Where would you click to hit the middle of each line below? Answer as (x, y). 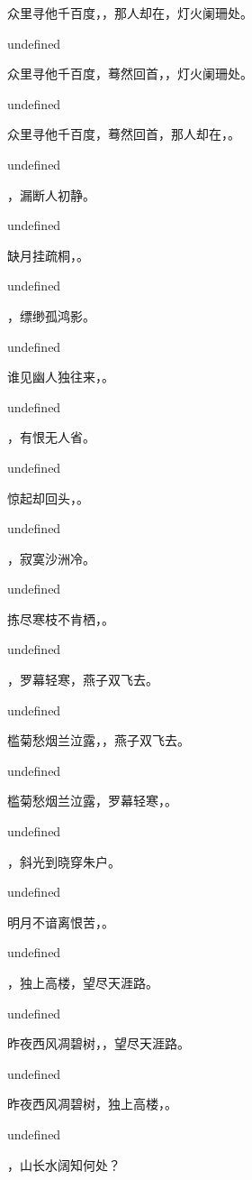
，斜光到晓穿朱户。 (64, 861)
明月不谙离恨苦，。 (61, 922)
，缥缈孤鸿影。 (51, 315)
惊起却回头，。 (48, 498)
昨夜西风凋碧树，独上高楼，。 (92, 1104)
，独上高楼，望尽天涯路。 (83, 982)
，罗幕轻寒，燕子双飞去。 (83, 680)
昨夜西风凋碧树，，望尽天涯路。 (99, 1043)
